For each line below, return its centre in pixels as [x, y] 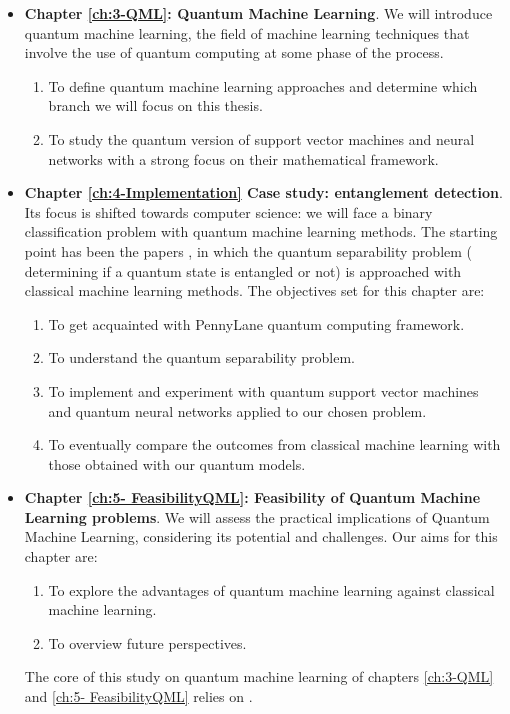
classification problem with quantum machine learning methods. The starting [261, 231]
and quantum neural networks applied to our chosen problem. [237, 410]
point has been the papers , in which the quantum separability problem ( [248, 250]
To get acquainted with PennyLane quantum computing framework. [256, 323]
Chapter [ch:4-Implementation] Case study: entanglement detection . [263, 192]
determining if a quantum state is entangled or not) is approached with [243, 270]
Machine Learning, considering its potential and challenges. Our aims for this [261, 536]
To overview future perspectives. [147, 642]
